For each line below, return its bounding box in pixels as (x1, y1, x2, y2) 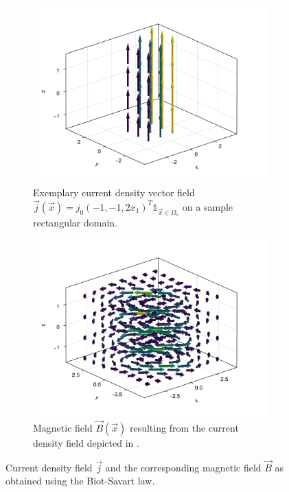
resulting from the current (129, 421, 239, 435)
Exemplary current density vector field (33, 185, 195, 200)
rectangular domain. (33, 215, 117, 230)
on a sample (182, 199, 233, 213)
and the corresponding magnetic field (105, 460, 262, 474)
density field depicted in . (33, 436, 139, 450)
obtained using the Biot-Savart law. (5, 473, 155, 488)
